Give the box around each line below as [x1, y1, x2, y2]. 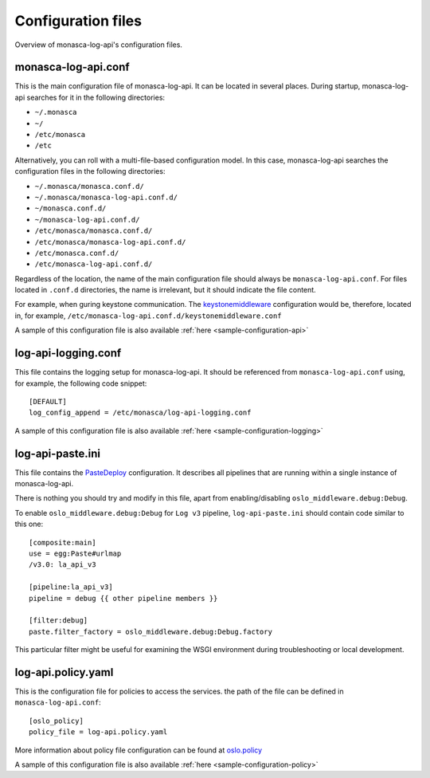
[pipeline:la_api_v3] [29, 583, 113, 591]
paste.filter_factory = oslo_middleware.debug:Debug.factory [29, 627, 272, 636]
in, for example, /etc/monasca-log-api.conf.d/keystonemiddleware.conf [14, 311, 282, 320]
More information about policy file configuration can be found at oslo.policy [14, 745, 263, 755]
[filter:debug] [29, 616, 88, 625]
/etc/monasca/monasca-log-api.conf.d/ [34, 238, 186, 246]
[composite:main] [29, 538, 96, 547]
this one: [14, 519, 44, 529]
